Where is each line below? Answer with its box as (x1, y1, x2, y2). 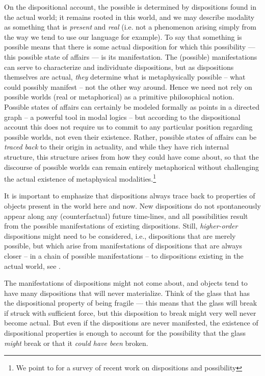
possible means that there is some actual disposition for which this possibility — (4, 41, 255, 52)
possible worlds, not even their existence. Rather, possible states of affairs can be (4, 131, 257, 142)
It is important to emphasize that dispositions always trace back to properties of (4, 190, 255, 201)
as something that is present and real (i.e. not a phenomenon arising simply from (4, 21, 256, 32)
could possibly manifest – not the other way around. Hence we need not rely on (4, 81, 252, 92)
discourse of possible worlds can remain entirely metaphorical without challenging (4, 161, 259, 172)
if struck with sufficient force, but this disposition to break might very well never (4, 307, 256, 318)
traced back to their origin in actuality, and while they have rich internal (4, 141, 229, 152)
